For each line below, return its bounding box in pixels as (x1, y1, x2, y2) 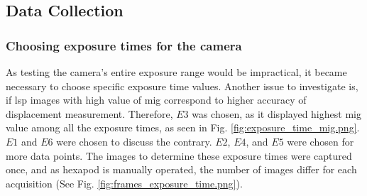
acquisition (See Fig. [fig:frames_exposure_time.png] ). (6, 175, 243, 190)
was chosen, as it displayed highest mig (192, 106, 361, 121)
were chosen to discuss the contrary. (56, 134, 212, 148)
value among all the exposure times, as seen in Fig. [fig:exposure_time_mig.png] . (6, 120, 360, 135)
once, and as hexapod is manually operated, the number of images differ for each (6, 162, 357, 177)
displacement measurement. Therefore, (6, 106, 173, 121)
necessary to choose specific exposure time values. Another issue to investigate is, (6, 78, 358, 93)
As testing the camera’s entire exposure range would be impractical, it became (6, 65, 347, 79)
